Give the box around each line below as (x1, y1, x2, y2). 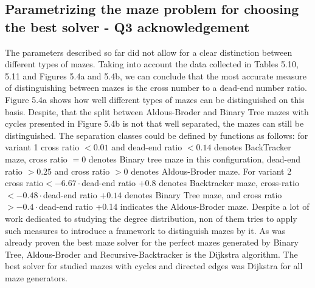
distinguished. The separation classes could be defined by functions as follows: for (5, 129, 308, 141)
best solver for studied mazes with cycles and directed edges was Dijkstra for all (5, 260, 303, 272)
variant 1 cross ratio (5, 141, 80, 153)
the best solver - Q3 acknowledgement (5, 17, 250, 36)
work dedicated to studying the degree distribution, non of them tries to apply (5, 212, 297, 224)
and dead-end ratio (111, 141, 182, 153)
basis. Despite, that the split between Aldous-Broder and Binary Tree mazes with (5, 105, 309, 118)
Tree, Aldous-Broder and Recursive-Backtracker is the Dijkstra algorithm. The (5, 247, 298, 260)
